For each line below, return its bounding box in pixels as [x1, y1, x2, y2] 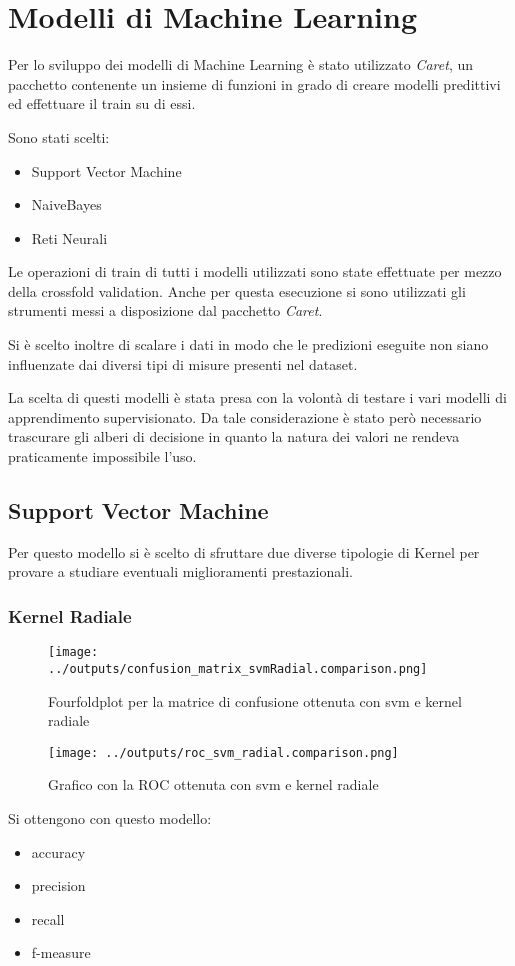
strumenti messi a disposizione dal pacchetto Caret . [8, 300, 323, 321]
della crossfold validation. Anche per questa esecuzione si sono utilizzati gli [8, 280, 466, 301]
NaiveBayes [31, 194, 102, 215]
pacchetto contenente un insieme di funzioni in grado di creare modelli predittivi [8, 73, 501, 94]
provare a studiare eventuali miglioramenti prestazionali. [8, 561, 353, 582]
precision [31, 875, 86, 896]
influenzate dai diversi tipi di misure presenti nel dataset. [8, 353, 358, 374]
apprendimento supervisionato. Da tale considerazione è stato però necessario [8, 406, 482, 427]
